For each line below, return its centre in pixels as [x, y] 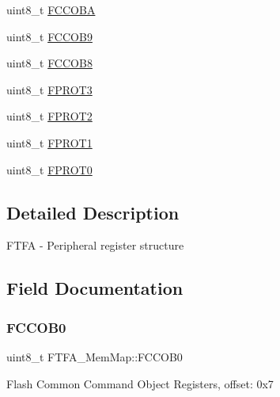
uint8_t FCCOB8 [49, 63]
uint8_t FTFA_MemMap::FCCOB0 [95, 356]
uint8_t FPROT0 [49, 169]
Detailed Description [93, 212]
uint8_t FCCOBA [51, 10]
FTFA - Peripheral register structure [95, 245]
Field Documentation [95, 288]
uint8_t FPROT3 [49, 89]
